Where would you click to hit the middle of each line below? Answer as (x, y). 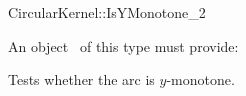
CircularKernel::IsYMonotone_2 (107, 12)
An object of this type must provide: (123, 45)
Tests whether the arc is (81, 79)
